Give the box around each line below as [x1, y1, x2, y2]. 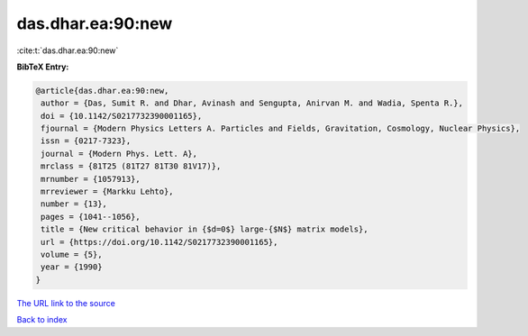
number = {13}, [41, 199, 108, 209]
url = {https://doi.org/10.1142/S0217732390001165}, [41, 237, 278, 247]
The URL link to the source [16, 297, 116, 308]
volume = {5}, [41, 250, 103, 259]
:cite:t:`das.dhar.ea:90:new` [16, 45, 119, 56]
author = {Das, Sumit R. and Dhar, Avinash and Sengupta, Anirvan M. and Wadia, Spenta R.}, [41, 98, 464, 108]
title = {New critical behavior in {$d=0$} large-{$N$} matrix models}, [41, 224, 369, 234]
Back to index [16, 314, 68, 325]
